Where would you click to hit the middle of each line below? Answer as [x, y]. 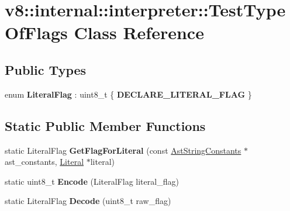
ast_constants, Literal [44, 162]
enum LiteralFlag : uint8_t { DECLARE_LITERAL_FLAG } [128, 94]
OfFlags [36, 32]
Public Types [46, 69]
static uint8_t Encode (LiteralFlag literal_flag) [92, 181]
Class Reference [139, 32]
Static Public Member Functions [105, 125]
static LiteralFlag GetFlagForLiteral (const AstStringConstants [123, 150]
